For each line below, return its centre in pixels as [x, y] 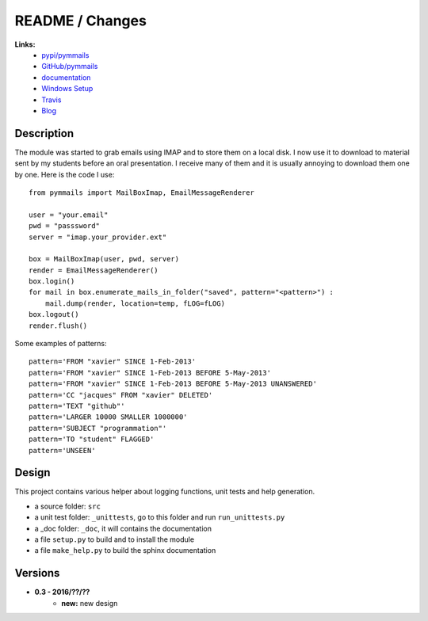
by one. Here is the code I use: [65, 174]
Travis [52, 100]
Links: [25, 44]
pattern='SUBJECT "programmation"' [98, 428]
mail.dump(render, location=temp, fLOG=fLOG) [135, 303]
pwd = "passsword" [65, 226]
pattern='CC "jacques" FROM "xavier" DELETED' [121, 395]
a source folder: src [67, 506]
